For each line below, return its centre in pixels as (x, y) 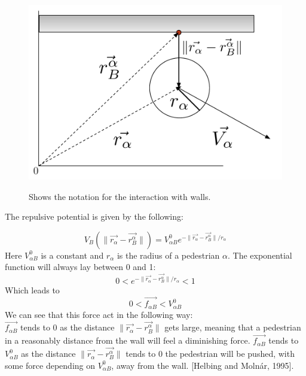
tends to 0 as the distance (68, 327)
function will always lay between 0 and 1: (80, 267)
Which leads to (32, 290)
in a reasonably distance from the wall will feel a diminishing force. (128, 340)
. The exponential (260, 255)
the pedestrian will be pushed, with (230, 354)
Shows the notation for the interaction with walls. (120, 196)
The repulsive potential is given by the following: (94, 216)
